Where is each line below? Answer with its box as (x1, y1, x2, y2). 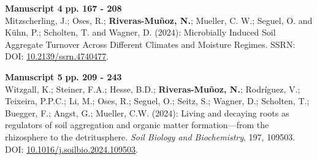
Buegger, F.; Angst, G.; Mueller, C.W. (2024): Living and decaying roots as (5, 106, 289, 119)
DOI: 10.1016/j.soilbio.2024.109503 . (5, 142, 138, 155)
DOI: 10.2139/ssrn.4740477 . (5, 50, 109, 63)
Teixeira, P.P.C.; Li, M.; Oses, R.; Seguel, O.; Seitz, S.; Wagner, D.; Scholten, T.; (5, 94, 310, 107)
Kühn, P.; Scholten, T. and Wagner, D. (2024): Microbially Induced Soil (5, 26, 276, 39)
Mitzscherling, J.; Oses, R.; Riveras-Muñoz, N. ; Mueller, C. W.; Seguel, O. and (5, 13, 313, 26)
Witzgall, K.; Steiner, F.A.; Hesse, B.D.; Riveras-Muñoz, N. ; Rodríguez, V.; (5, 82, 300, 95)
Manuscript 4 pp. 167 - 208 (5, 2, 122, 14)
